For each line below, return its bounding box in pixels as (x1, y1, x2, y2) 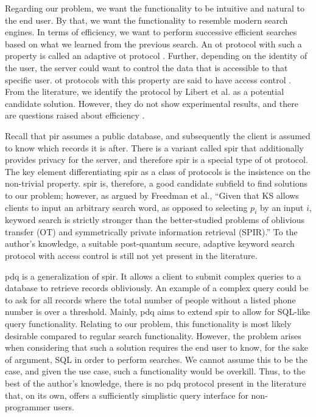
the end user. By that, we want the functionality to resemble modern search (5, 13, 288, 26)
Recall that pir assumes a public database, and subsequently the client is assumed (5, 129, 311, 142)
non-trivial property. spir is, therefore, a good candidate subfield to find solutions (5, 177, 307, 190)
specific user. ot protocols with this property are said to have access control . (5, 73, 292, 86)
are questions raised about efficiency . (5, 109, 145, 122)
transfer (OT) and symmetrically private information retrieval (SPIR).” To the (5, 225, 298, 238)
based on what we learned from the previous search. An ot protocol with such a (5, 37, 302, 50)
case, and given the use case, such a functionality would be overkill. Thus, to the (5, 365, 306, 377)
